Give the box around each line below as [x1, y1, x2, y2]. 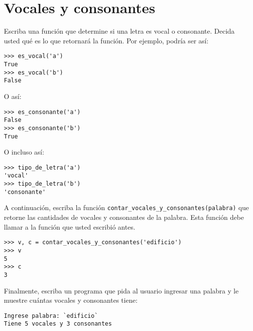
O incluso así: [4, 147, 44, 157]
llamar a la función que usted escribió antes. [4, 221, 135, 232]
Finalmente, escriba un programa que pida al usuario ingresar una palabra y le [4, 285, 239, 295]
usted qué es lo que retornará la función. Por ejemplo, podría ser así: [4, 35, 209, 45]
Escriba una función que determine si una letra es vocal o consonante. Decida [4, 26, 235, 36]
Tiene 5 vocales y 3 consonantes [4, 320, 112, 328]
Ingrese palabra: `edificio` [4, 312, 98, 319]
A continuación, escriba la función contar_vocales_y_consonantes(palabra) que [4, 202, 249, 213]
